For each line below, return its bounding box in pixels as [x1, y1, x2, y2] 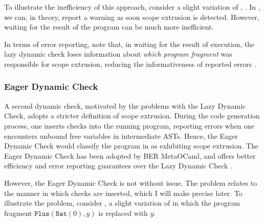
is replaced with [98, 207, 148, 218]
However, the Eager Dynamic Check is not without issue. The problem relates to [4, 177, 257, 188]
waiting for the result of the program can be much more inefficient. [4, 21, 214, 32]
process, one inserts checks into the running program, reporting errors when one [4, 120, 255, 131]
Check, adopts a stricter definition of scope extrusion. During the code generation [4, 110, 260, 121]
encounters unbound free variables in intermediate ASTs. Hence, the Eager [4, 130, 238, 141]
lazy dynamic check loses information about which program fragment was [4, 48, 232, 59]
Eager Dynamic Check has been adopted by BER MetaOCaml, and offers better [4, 150, 256, 161]
